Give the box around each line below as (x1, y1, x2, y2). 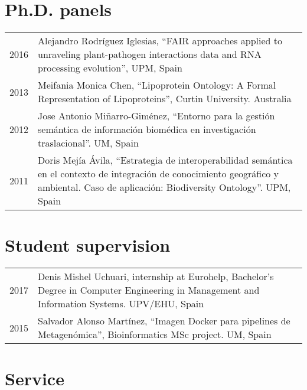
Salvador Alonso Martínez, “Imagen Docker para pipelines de (38, 314, 290, 328)
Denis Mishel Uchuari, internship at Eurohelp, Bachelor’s (38, 269, 274, 284)
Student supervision (5, 233, 171, 257)
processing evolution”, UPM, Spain (38, 61, 182, 75)
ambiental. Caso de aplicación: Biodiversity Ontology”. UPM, (38, 180, 291, 194)
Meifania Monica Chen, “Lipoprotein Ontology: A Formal (38, 78, 276, 92)
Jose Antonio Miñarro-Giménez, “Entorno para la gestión (38, 109, 275, 123)
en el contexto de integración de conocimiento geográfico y (38, 167, 279, 181)
